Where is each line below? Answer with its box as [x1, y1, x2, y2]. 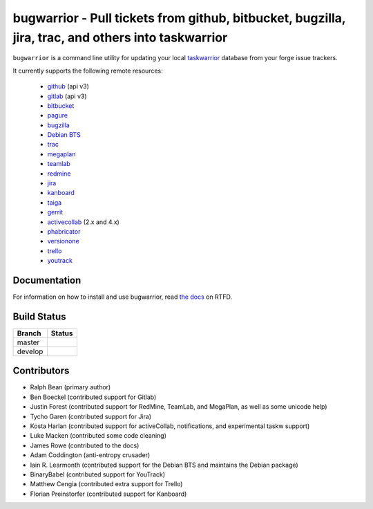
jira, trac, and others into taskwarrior [12, 30, 228, 45]
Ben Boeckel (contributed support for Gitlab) [30, 393, 157, 401]
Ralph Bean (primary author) [30, 383, 111, 391]
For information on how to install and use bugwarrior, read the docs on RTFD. [12, 293, 233, 301]
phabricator [47, 227, 81, 235]
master [17, 337, 40, 347]
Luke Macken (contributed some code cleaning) [30, 432, 167, 440]
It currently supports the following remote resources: [12, 66, 164, 75]
